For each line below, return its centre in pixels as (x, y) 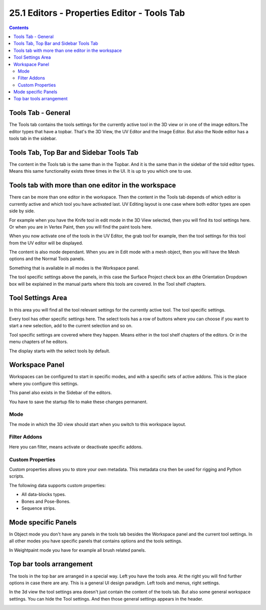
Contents (19, 28)
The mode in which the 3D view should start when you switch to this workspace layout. (98, 424)
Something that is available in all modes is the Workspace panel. (74, 268)
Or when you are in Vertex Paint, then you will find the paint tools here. (81, 227)
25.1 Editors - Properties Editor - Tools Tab (97, 13)
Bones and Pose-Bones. (46, 501)
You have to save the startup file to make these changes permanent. (78, 402)
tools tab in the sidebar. (33, 139)
